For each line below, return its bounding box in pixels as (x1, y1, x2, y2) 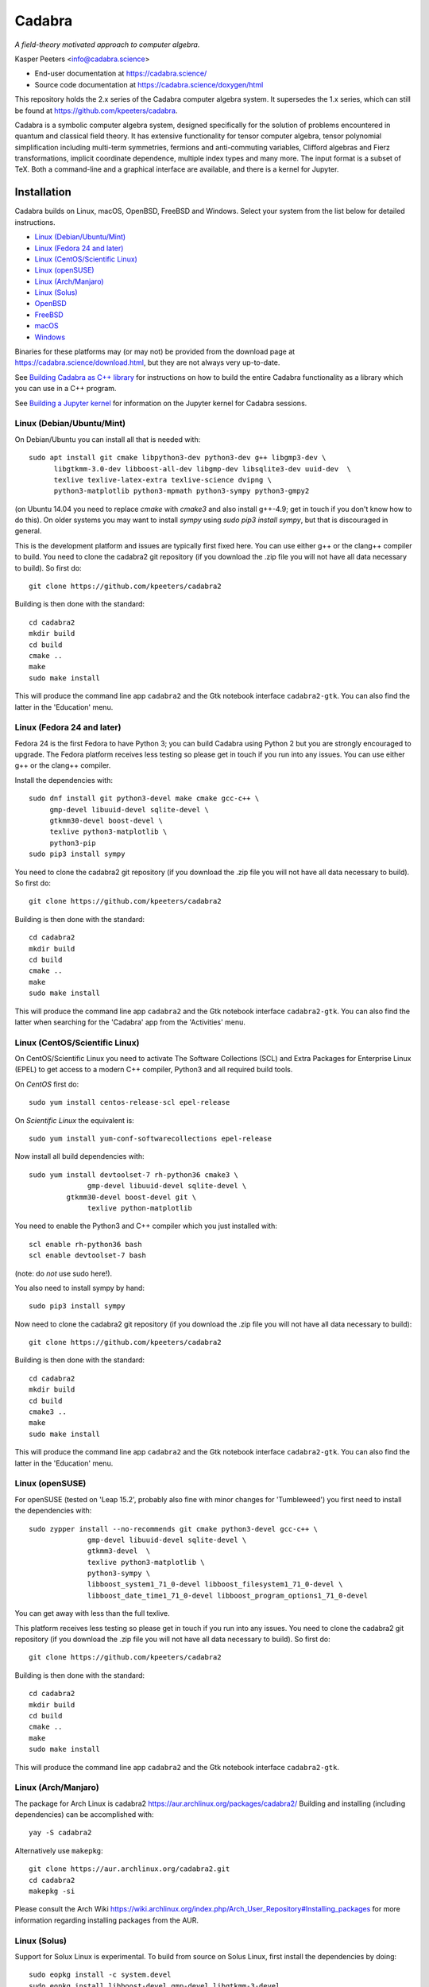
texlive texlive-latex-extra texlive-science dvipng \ (53, 475, 272, 484)
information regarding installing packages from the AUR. (14, 1915, 199, 1925)
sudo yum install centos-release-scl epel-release (29, 1098, 230, 1107)
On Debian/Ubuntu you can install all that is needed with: (14, 434, 201, 444)
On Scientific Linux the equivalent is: (14, 1115, 134, 1125)
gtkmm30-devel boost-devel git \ (66, 1192, 197, 1202)
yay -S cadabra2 (29, 1828, 92, 1838)
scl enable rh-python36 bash (29, 1240, 142, 1249)
